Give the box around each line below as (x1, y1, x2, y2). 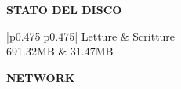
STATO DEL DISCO (6, 2, 122, 17)
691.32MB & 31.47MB (6, 43, 114, 59)
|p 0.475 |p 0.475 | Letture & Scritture (6, 27, 176, 44)
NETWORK (6, 69, 75, 85)
